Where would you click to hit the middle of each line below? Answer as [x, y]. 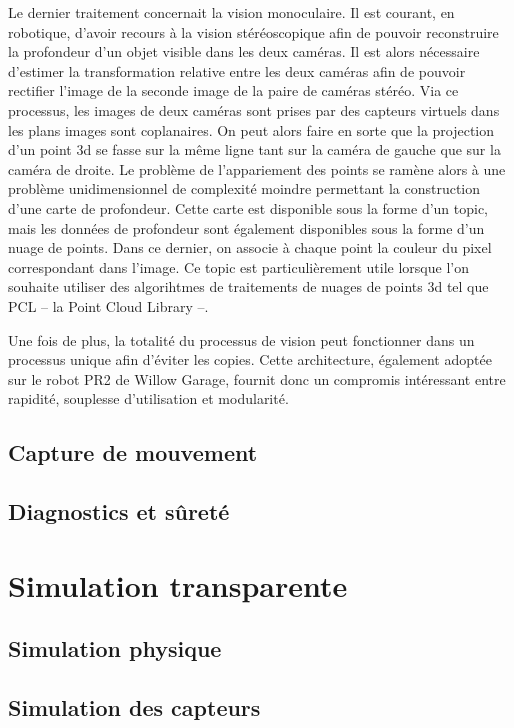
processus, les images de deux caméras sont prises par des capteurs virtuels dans [254, 109]
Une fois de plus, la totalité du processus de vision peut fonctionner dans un [241, 339]
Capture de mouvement [133, 452]
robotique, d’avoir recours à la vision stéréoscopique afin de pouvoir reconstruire [253, 31]
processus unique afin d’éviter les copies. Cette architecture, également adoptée [250, 359]
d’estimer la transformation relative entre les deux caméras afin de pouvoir [237, 70]
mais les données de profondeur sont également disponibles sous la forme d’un [246, 227]
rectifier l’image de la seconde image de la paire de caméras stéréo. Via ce [233, 90]
